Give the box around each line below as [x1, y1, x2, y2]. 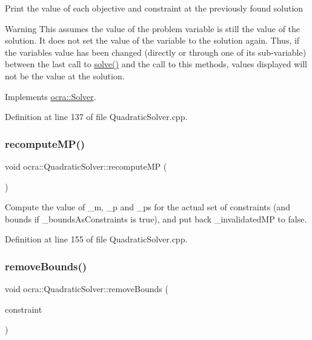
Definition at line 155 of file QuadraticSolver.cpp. [5, 233, 188, 245]
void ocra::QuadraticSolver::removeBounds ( [5, 282, 168, 295]
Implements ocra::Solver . [5, 90, 96, 102]
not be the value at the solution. [5, 69, 125, 82]
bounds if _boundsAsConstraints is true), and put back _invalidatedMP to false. [5, 212, 307, 225]
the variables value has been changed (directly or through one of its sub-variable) [5, 45, 307, 58]
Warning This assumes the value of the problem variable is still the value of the [5, 22, 300, 35]
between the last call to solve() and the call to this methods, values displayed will [5, 58, 307, 70]
